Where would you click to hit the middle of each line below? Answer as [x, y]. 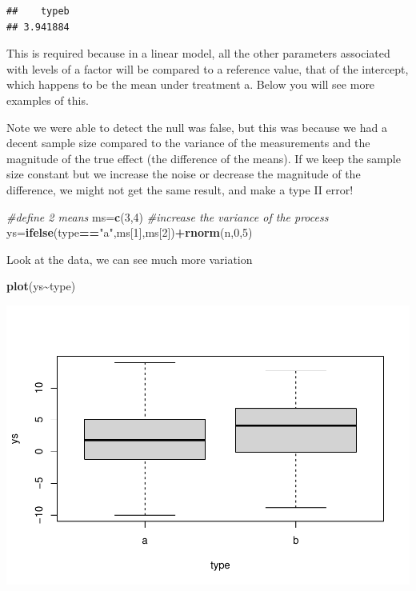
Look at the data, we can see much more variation [130, 259]
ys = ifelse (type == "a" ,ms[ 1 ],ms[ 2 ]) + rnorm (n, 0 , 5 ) [130, 232]
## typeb [38, 11]
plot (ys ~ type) [41, 286]
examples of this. [48, 100]
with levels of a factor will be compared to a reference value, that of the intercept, [208, 68]
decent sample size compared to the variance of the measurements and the [188, 143]
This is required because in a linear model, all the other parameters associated [198, 53]
